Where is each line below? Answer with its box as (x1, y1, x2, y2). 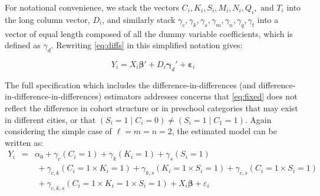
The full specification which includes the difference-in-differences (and (5, 78, 256, 91)
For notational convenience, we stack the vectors (5, 1, 179, 13)
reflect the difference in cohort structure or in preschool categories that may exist (5, 101, 298, 114)
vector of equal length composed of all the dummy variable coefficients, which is (5, 27, 293, 39)
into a (257, 13, 279, 25)
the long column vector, (5, 13, 90, 25)
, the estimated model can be (171, 125, 277, 137)
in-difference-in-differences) (5, 90, 102, 102)
